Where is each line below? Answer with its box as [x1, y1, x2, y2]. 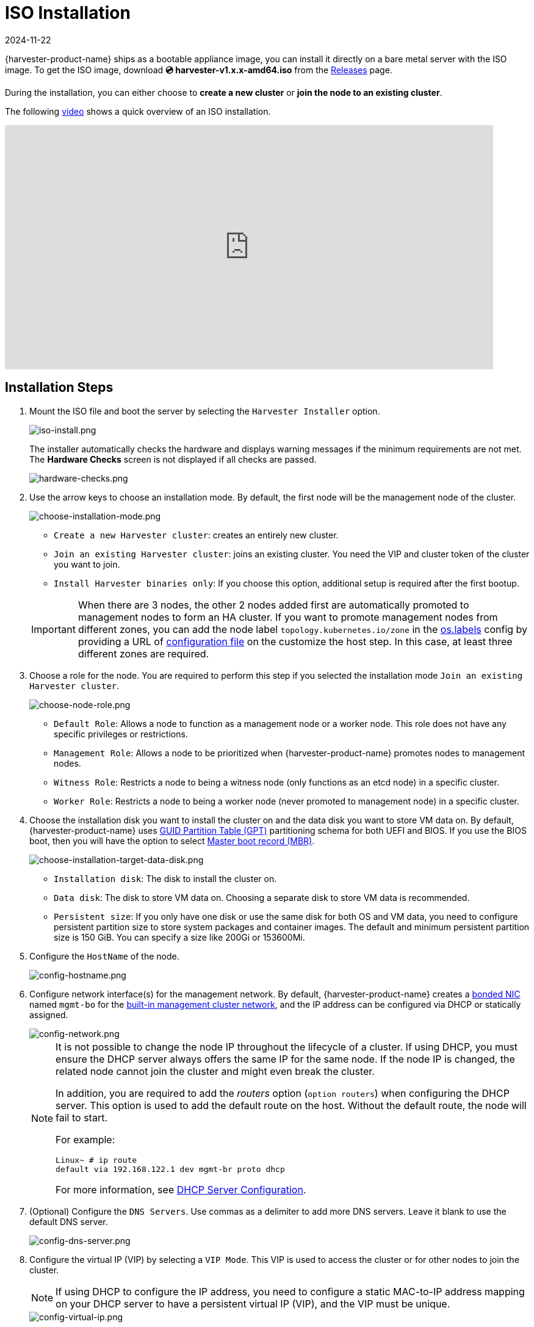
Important [31, 623, 76, 635]
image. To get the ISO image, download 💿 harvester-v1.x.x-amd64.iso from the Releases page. [5, 64, 392, 75]
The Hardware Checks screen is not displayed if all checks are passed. [29, 454, 317, 465]
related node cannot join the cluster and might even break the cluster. [56, 1065, 375, 1077]
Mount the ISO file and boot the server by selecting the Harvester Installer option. [29, 405, 380, 416]
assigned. [29, 1009, 68, 1020]
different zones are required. [78, 647, 209, 660]
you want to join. [54, 559, 120, 569]
